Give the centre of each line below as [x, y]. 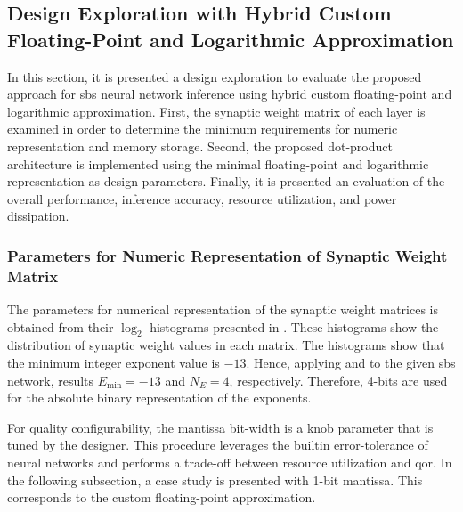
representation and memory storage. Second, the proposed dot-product [200, 146]
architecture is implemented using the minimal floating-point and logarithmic [218, 163]
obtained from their [61, 326]
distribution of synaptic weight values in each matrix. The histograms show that [226, 345]
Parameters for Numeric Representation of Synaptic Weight [227, 255]
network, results [51, 380]
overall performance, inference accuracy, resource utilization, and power [202, 198]
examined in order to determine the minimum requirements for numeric [203, 129]
